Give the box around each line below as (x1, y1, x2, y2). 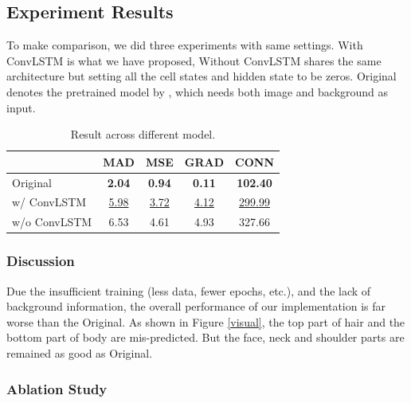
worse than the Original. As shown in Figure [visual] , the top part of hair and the (6, 313, 405, 330)
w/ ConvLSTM (12, 194, 87, 210)
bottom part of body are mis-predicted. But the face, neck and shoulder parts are (6, 329, 405, 346)
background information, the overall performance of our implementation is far (6, 298, 386, 315)
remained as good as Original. (6, 344, 153, 361)
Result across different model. (70, 126, 216, 143)
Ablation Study (6, 378, 108, 398)
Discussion (6, 251, 75, 271)
